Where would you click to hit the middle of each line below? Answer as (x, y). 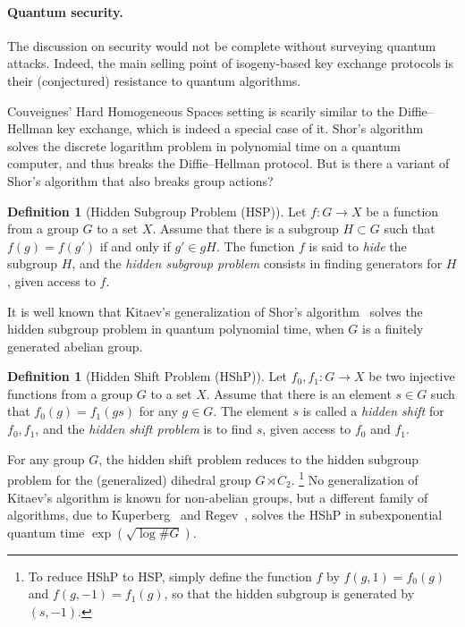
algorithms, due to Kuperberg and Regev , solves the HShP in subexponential (225, 515)
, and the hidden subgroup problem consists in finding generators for (257, 263)
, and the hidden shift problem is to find (144, 429)
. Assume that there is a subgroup (245, 229)
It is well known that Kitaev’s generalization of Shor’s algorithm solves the (215, 311)
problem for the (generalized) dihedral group (129, 479)
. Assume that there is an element (299, 393)
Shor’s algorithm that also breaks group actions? (140, 180)
